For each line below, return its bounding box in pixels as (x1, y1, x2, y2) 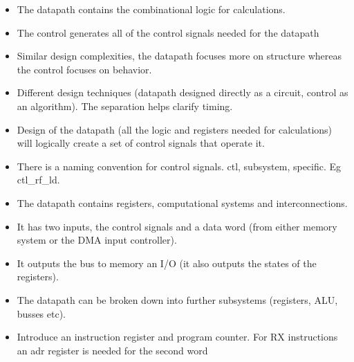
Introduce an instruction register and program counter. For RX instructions (17, 329, 338, 344)
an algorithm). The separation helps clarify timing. (17, 98, 233, 113)
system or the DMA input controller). (17, 233, 177, 247)
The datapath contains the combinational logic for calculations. (17, 2, 286, 16)
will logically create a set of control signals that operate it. (17, 136, 265, 150)
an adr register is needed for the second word (17, 343, 208, 357)
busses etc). (17, 306, 66, 320)
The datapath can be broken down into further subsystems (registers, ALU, (17, 292, 338, 307)
